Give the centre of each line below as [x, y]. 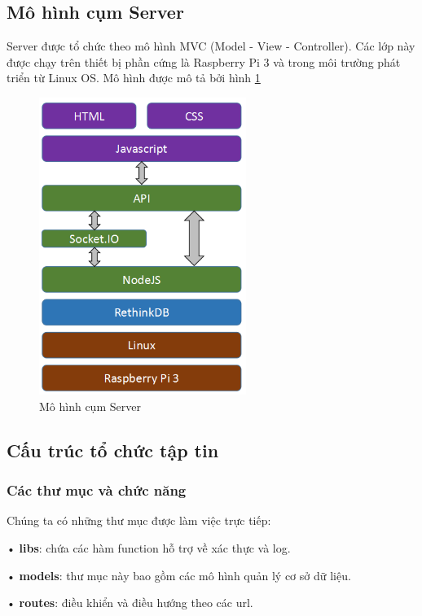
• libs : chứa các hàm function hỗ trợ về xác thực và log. [149, 548]
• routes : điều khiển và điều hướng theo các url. [130, 603]
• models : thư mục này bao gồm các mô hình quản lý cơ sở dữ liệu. [179, 575]
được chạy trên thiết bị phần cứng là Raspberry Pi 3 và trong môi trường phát [204, 61]
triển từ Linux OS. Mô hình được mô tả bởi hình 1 [134, 78]
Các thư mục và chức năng [97, 490]
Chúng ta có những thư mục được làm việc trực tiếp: [139, 520]
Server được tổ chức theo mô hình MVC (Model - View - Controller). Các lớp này [211, 46]
